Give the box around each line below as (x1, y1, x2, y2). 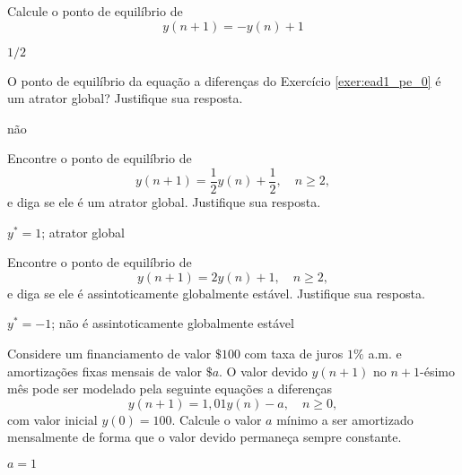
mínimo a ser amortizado (276, 410, 414, 428)
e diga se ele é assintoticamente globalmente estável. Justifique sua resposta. (7, 283, 425, 302)
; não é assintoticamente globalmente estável (51, 314, 294, 332)
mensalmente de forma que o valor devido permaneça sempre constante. (7, 427, 402, 446)
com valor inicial (7, 410, 98, 428)
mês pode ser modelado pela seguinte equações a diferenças (7, 379, 333, 398)
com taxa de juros (244, 344, 344, 362)
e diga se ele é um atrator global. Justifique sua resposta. (7, 193, 321, 212)
